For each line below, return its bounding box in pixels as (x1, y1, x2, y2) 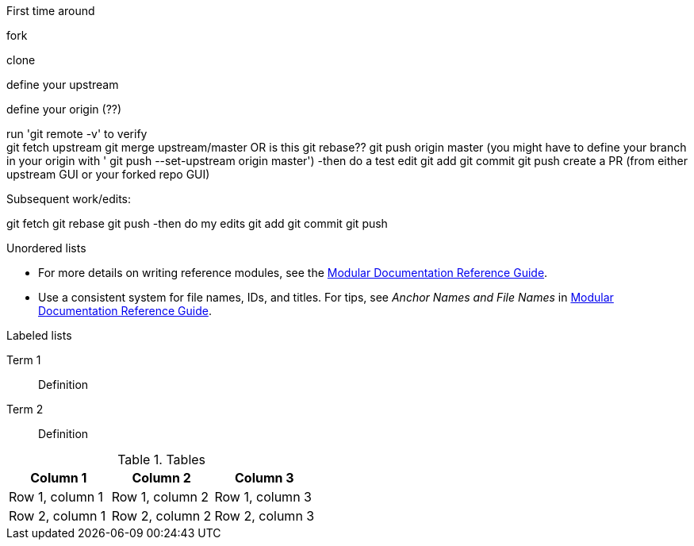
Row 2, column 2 (111, 508, 212, 524)
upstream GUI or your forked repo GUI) (6, 167, 210, 181)
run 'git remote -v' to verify (6, 127, 148, 140)
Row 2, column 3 (214, 508, 315, 524)
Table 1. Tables (117, 452, 206, 467)
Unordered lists (6, 241, 86, 255)
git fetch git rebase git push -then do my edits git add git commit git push (6, 217, 388, 230)
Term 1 (6, 353, 41, 367)
